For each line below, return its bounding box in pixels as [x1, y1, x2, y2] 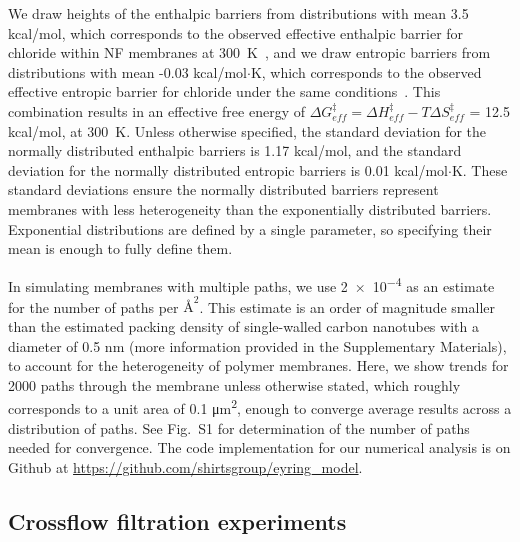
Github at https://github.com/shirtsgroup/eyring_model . [8, 456, 363, 477]
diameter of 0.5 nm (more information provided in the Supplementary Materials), [8, 335, 507, 356]
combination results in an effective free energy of [8, 100, 305, 121]
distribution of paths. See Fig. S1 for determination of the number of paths [8, 417, 470, 438]
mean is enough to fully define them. [8, 238, 233, 259]
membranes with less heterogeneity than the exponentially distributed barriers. [8, 198, 492, 219]
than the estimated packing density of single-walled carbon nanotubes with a [8, 316, 479, 337]
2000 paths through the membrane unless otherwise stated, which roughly [8, 374, 461, 395]
